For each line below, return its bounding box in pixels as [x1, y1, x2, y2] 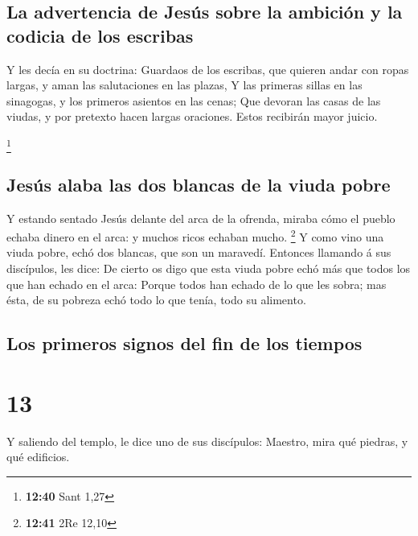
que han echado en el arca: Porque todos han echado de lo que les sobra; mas [6, 275, 387, 292]
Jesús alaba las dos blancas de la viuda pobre [6, 171, 391, 196]
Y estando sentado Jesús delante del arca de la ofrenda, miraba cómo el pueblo [6, 209, 395, 226]
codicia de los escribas [6, 23, 194, 47]
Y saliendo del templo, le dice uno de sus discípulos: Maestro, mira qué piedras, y [6, 432, 408, 449]
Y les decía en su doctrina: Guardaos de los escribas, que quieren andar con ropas [6, 60, 409, 77]
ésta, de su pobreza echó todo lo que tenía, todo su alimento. [6, 291, 306, 308]
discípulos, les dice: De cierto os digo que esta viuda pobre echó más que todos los [6, 259, 411, 276]
